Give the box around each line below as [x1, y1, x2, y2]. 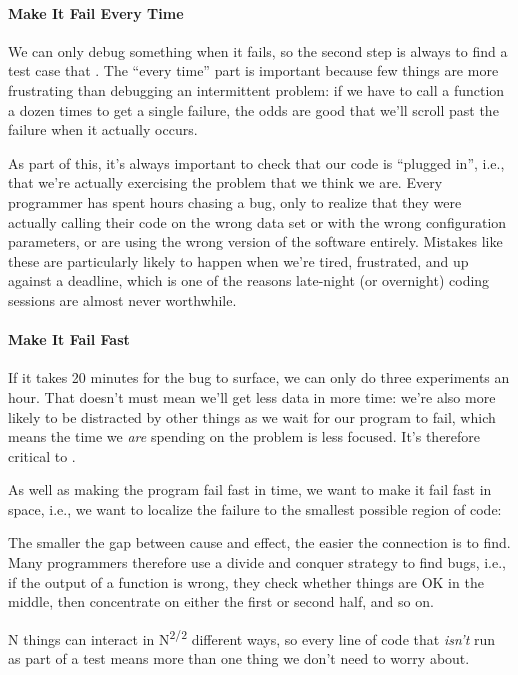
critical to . [8, 445, 76, 466]
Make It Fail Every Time [8, 2, 184, 23]
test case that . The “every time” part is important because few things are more [8, 60, 499, 81]
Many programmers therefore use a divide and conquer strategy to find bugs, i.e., [8, 552, 506, 573]
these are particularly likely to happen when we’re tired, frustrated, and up [8, 250, 469, 271]
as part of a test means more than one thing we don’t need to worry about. [8, 648, 470, 669]
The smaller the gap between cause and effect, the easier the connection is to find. [8, 532, 511, 553]
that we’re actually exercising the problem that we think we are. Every [8, 172, 443, 193]
